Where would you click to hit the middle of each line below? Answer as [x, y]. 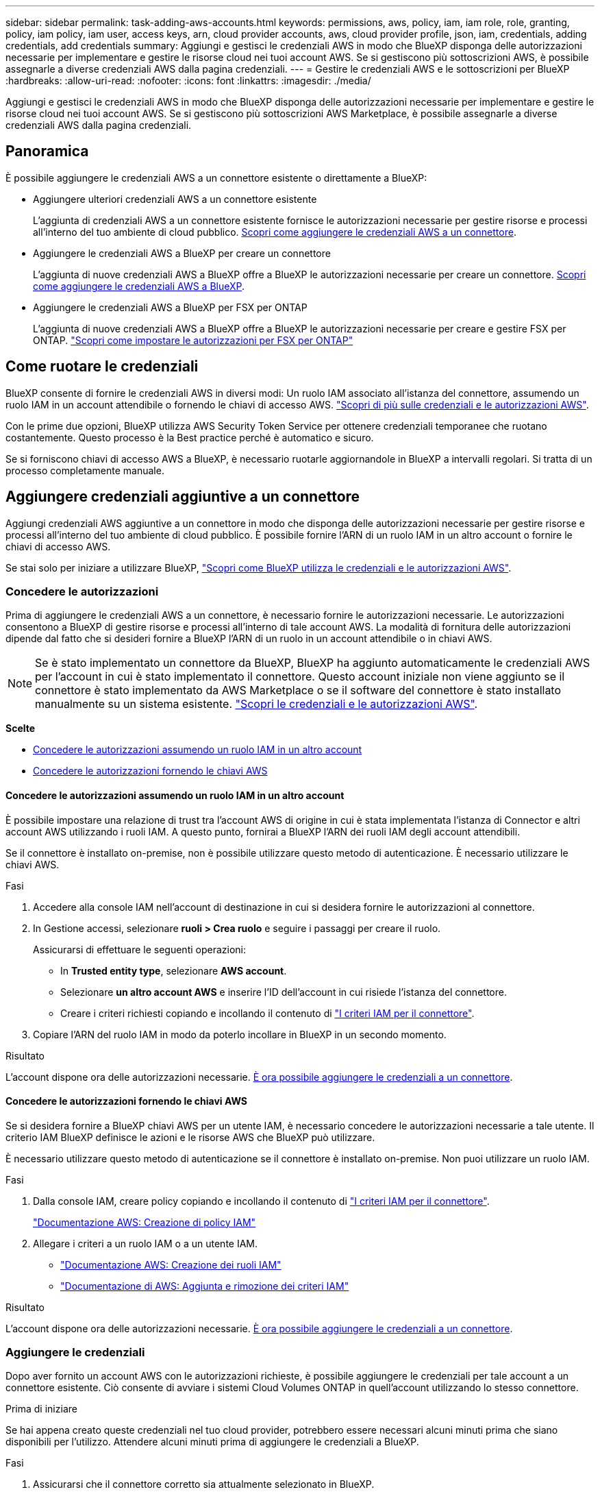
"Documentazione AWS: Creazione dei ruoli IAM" [171, 1264]
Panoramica [47, 151]
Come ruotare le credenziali [102, 367]
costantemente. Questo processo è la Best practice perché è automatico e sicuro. [190, 437]
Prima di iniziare [41, 1409]
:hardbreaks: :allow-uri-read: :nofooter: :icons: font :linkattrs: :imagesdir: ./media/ [188, 81]
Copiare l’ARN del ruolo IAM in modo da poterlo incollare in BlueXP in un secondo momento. [240, 1034]
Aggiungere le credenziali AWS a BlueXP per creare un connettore [182, 253]
